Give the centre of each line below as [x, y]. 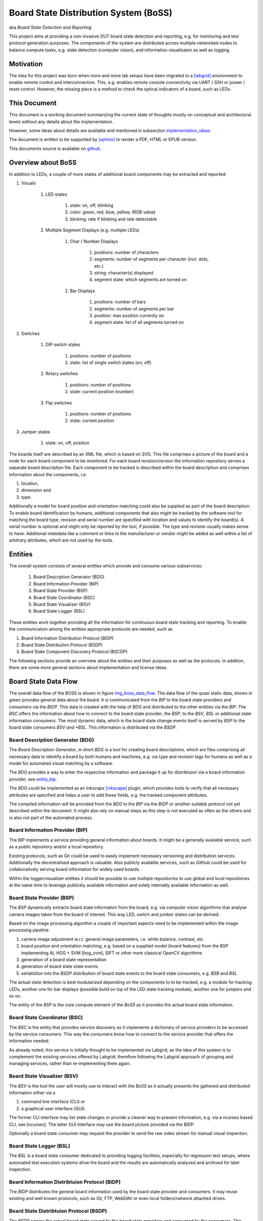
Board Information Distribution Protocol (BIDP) [67, 638]
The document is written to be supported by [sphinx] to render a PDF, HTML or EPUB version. [103, 140]
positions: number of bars [120, 302]
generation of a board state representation [64, 960]
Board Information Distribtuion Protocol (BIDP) [65, 1182]
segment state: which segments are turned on [141, 280]
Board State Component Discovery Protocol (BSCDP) [74, 652]
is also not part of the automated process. [51, 818]
